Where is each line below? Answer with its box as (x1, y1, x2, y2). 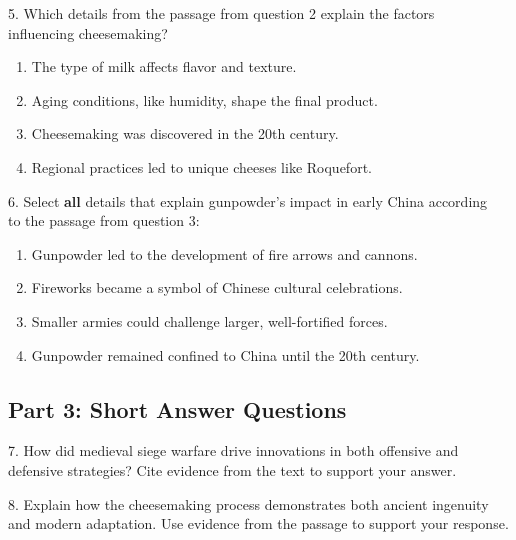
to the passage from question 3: (8, 210, 200, 231)
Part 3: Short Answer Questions (8, 393, 347, 424)
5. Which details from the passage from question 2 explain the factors (8, 3, 435, 23)
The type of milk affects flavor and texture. (31, 56, 297, 77)
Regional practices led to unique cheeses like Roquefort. (31, 156, 372, 177)
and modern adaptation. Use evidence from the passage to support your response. (8, 513, 509, 534)
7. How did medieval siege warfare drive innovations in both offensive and (8, 440, 459, 461)
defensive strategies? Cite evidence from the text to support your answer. (8, 459, 457, 480)
